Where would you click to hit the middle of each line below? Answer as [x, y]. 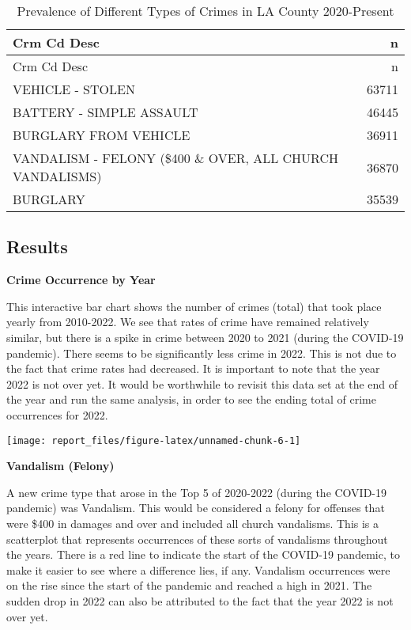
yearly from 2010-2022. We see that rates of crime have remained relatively [188, 322]
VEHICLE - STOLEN [74, 89]
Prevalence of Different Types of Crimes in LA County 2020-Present [205, 11]
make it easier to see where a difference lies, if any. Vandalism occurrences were [198, 569]
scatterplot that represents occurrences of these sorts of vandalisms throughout [197, 539]
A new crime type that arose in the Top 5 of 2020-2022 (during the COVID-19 [197, 492]
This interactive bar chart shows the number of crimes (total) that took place [194, 306]
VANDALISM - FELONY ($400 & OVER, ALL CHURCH [175, 158]
